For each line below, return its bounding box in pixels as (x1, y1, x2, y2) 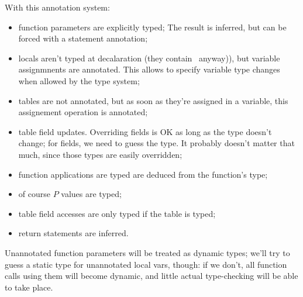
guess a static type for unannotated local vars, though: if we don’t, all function (5, 258, 287, 270)
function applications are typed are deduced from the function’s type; (18, 168, 268, 180)
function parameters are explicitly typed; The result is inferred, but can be (18, 20, 287, 33)
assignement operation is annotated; (18, 106, 148, 118)
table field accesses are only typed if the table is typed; (18, 207, 216, 219)
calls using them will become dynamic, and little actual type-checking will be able (5, 270, 298, 282)
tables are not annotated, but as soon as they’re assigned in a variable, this (18, 94, 288, 106)
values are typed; (61, 188, 122, 200)
